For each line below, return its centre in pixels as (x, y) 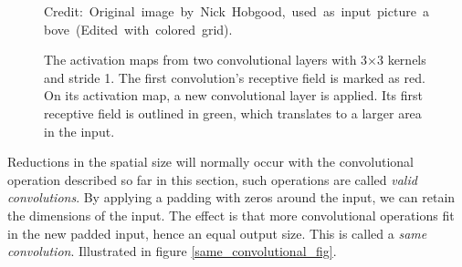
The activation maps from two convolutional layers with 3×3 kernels (235, 60)
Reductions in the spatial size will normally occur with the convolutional (211, 162)
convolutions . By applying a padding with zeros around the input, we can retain (231, 197)
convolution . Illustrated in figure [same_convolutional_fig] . (172, 251)
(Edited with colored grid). (154, 29)
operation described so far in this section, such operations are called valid (212, 179)
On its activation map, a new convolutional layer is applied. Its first (233, 95)
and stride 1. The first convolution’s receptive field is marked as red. (235, 77)
